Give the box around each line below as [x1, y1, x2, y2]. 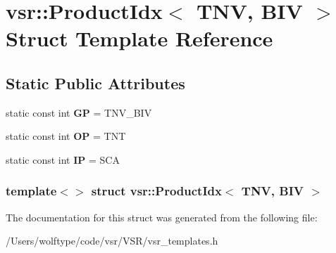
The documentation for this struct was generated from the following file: [6, 209, 318, 224]
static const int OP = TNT [6, 129, 126, 143]
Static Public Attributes [6, 72, 185, 93]
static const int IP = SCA [6, 152, 120, 167]
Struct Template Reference [6, 24, 273, 53]
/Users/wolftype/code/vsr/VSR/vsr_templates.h [6, 233, 218, 248]
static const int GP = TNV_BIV [6, 105, 152, 119]
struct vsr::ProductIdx [91, 182, 222, 200]
